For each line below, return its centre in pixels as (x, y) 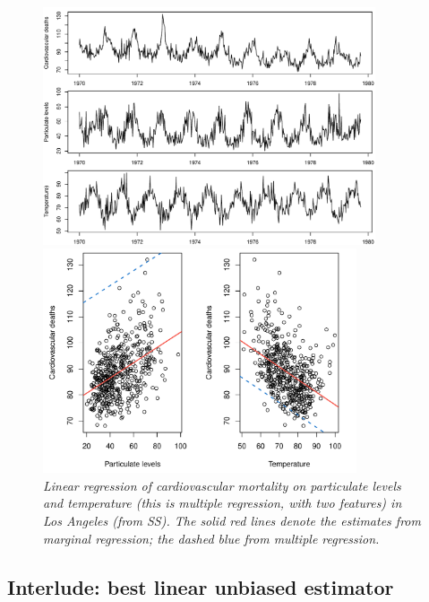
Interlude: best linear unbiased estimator (201, 586)
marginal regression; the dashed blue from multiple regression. (211, 538)
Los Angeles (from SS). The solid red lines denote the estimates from (232, 520)
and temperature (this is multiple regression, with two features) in (223, 503)
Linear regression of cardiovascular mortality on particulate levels (222, 485)
